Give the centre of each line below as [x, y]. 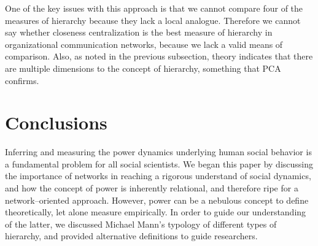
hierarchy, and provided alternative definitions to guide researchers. [131, 236]
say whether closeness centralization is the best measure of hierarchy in [139, 32]
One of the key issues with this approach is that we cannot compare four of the [154, 8]
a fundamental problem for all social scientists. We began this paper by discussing [159, 163]
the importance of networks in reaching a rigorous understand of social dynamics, [158, 176]
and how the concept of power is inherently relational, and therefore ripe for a [152, 188]
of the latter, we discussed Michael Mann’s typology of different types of [141, 224]
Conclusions [56, 122]
